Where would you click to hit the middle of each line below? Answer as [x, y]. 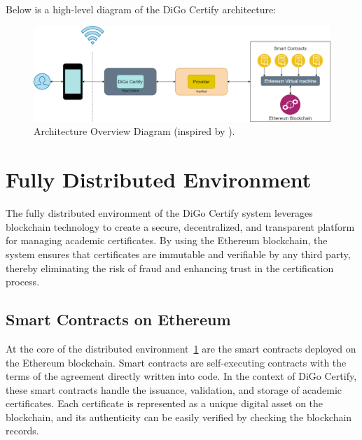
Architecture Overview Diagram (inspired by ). [134, 131]
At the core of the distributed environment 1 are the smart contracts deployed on [181, 348]
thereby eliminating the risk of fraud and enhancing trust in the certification [170, 268]
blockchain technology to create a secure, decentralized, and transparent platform [180, 226]
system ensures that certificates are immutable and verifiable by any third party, [178, 254]
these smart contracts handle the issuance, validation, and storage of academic [174, 389]
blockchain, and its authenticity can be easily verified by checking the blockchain [179, 417]
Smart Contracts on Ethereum [118, 319]
